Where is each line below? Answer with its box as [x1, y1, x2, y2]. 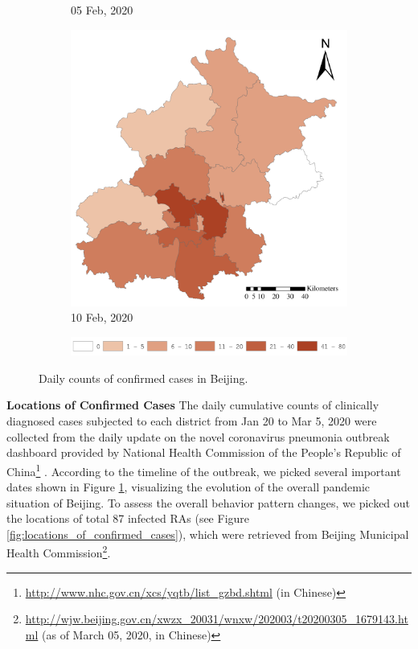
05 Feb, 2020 [71, 2, 133, 18]
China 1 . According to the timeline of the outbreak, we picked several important [6, 460, 401, 479]
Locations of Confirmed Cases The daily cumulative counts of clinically [6, 396, 379, 413]
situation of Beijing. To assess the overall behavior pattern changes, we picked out [6, 494, 411, 511]
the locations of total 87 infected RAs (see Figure [6, 510, 250, 527]
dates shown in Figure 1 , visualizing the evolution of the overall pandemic [6, 479, 371, 495]
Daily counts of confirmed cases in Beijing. [39, 369, 248, 386]
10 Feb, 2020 [71, 309, 133, 326]
